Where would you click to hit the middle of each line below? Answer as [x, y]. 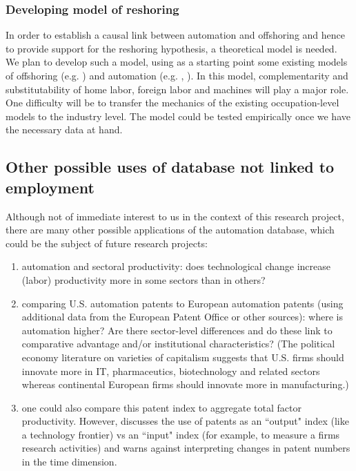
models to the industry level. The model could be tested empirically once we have [178, 116]
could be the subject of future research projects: [107, 243]
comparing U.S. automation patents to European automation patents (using [182, 303]
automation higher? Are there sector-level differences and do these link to [177, 330]
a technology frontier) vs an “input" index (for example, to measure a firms [181, 434]
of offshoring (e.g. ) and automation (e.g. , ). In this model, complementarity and [177, 75]
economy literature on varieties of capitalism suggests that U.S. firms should [183, 357]
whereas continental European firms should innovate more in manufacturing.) [185, 384]
